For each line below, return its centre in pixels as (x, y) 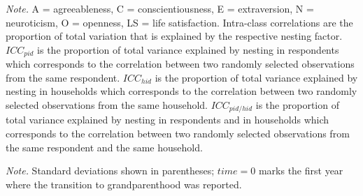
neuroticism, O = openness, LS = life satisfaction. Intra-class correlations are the (179, 22)
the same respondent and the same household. (104, 147)
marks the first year (301, 171)
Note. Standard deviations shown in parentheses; (110, 171)
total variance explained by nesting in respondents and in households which (168, 120)
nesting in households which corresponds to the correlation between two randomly (181, 91)
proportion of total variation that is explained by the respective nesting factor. (174, 36)
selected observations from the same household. (107, 105)
